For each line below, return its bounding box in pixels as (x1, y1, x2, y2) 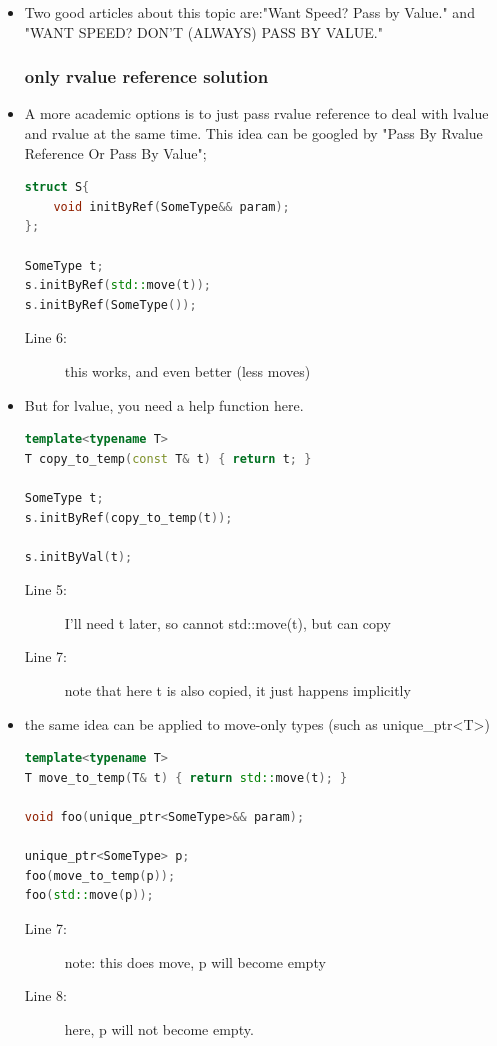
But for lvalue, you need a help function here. (24, 394, 304, 415)
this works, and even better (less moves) (64, 360, 311, 381)
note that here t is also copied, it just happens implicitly (64, 680, 411, 701)
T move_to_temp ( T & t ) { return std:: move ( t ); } (24, 770, 348, 785)
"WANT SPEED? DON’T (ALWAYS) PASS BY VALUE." (24, 21, 383, 42)
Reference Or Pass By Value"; (24, 142, 207, 163)
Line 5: (24, 579, 67, 600)
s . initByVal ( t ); (24, 549, 133, 564)
